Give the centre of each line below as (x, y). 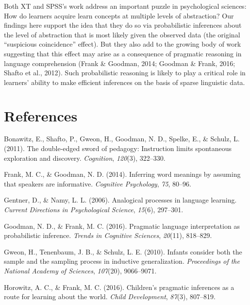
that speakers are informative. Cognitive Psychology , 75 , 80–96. (98, 183)
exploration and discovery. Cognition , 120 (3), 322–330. (85, 158)
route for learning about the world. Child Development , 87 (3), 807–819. (110, 297)
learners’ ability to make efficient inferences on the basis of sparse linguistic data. (125, 82)
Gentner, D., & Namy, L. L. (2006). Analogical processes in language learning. (120, 200)
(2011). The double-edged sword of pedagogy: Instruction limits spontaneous (118, 148)
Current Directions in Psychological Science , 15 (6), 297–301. (94, 210)
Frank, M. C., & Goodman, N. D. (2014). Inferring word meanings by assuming (122, 174)
